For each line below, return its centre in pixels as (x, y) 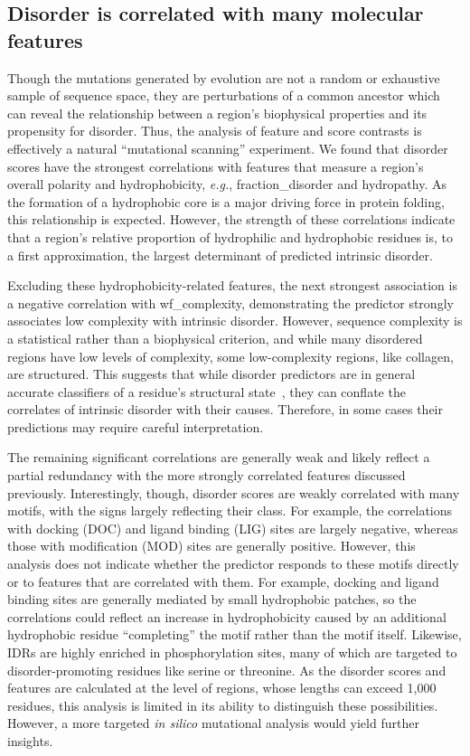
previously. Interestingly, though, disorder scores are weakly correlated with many (234, 492)
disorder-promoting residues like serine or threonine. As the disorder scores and (227, 670)
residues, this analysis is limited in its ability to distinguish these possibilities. (223, 705)
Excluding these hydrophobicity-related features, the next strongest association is (232, 285)
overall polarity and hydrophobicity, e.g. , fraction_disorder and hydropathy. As (227, 184)
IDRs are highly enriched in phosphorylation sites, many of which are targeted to (232, 652)
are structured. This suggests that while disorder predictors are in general (211, 374)
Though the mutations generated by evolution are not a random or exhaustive (224, 77)
